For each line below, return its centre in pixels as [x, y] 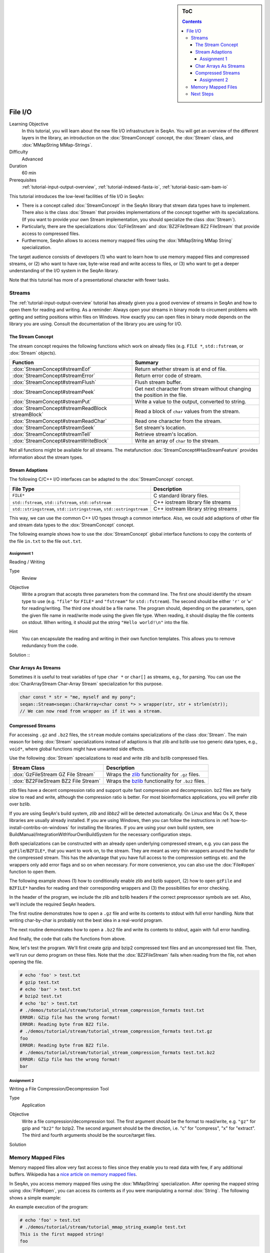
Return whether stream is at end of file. [181, 369]
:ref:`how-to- [234, 820]
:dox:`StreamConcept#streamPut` [52, 402]
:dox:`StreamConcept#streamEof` [52, 369]
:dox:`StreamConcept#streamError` [54, 376]
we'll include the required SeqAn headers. [52, 904]
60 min [29, 173]
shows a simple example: [35, 1197]
